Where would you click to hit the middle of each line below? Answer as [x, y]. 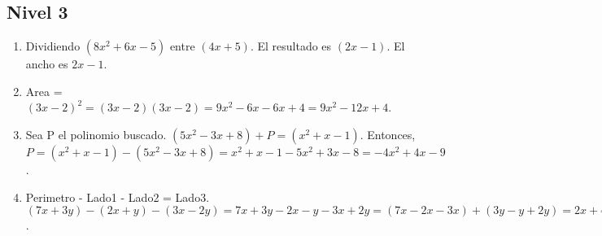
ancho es [47, 64]
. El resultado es [291, 46]
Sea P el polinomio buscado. [96, 134]
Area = [44, 91]
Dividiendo [53, 46]
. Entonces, [388, 134]
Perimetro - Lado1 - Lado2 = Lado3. [118, 197]
